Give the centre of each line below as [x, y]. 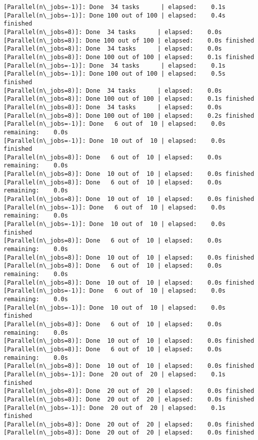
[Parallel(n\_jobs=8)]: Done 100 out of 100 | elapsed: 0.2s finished [129, 116]
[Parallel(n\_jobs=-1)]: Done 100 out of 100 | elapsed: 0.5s [114, 74]
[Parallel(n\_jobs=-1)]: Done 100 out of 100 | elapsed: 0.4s [114, 15]
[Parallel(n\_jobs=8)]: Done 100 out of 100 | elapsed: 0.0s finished [129, 40]
